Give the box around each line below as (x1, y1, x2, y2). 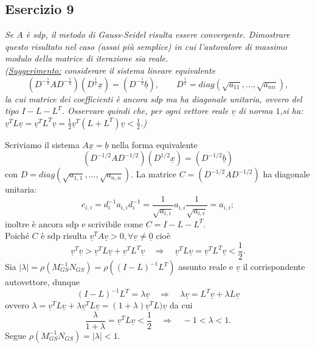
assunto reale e (178, 260, 234, 273)
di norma (238, 104, 273, 117)
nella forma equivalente (111, 138, 198, 151)
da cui (170, 299, 193, 311)
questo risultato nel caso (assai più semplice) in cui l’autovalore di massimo (5, 40, 287, 52)
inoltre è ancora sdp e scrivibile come (5, 217, 143, 230)
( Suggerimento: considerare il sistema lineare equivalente (5, 63, 216, 76)
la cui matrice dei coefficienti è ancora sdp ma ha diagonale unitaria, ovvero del (5, 92, 302, 105)
